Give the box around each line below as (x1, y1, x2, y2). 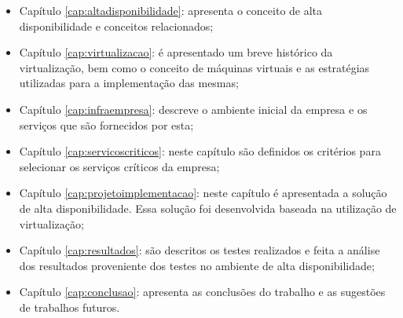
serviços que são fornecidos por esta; (19, 116, 194, 133)
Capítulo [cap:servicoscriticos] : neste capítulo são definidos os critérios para (19, 143, 381, 159)
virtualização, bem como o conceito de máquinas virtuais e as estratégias (19, 59, 370, 75)
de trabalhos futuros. (19, 298, 120, 315)
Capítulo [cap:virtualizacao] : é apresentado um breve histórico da (19, 44, 333, 60)
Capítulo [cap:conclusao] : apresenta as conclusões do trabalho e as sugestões (19, 283, 386, 300)
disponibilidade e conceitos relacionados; (19, 17, 214, 34)
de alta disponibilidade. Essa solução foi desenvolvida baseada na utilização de (19, 199, 397, 216)
